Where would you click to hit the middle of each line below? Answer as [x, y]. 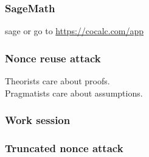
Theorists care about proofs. [57, 81]
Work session [38, 120]
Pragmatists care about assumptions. [74, 93]
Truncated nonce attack [64, 148]
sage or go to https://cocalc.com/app [74, 31]
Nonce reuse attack [53, 58]
